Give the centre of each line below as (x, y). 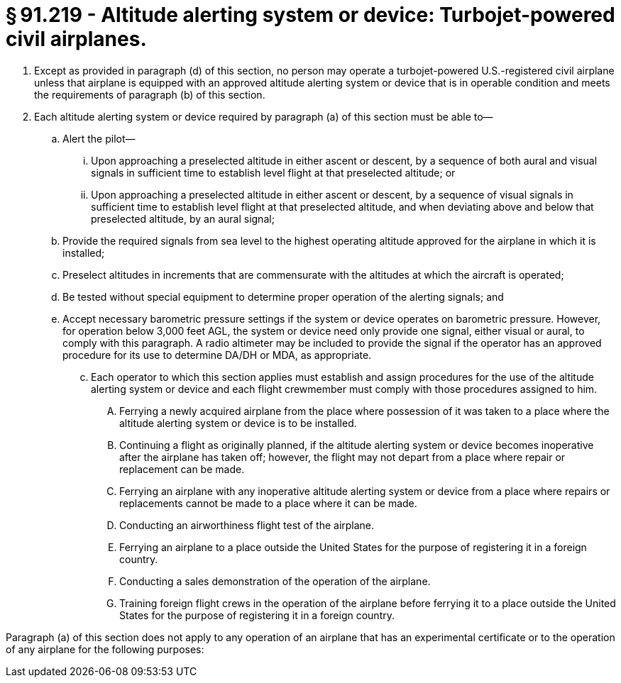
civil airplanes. (76, 39)
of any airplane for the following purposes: (105, 649)
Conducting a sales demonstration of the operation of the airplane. (275, 581)
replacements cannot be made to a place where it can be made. (268, 503)
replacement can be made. (182, 469)
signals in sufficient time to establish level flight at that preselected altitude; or (273, 172)
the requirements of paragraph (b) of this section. (150, 94)
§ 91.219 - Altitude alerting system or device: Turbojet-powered (310, 15)
